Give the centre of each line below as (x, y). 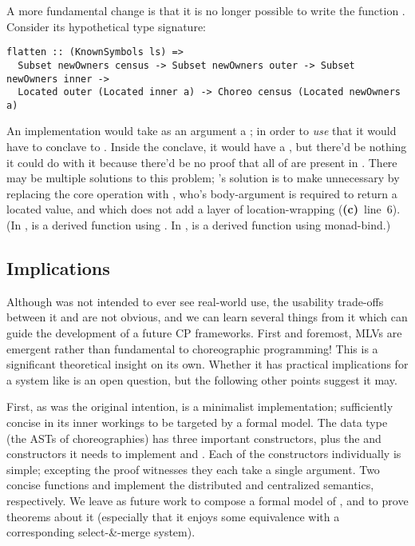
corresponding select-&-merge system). (101, 532)
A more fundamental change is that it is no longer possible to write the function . (206, 10)
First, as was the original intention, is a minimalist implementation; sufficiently (200, 407)
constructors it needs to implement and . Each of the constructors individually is (204, 454)
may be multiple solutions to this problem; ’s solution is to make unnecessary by (203, 178)
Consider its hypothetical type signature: (106, 26)
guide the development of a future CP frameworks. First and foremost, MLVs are (204, 333)
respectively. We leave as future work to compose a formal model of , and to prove (207, 500)
